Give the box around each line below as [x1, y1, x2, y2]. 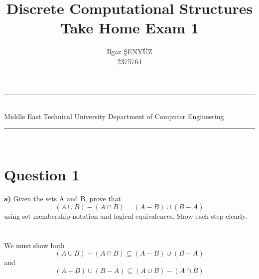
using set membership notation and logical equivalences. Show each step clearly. [4, 211, 248, 221]
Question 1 [4, 164, 80, 185]
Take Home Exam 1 [60, 17, 199, 38]
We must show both [4, 240, 65, 250]
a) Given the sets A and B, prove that [4, 193, 122, 204]
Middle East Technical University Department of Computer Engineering [4, 111, 224, 122]
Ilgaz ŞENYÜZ [107, 46, 152, 57]
